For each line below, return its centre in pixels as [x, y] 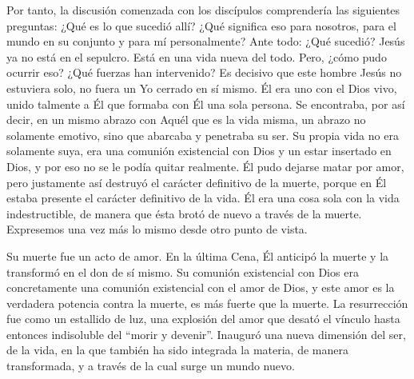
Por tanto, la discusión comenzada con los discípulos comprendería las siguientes [203, 10]
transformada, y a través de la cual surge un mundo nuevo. [151, 366]
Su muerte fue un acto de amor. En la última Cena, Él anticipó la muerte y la [198, 255]
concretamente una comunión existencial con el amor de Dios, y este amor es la [201, 287]
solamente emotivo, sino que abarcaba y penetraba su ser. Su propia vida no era [203, 135]
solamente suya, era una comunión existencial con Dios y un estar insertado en [199, 151]
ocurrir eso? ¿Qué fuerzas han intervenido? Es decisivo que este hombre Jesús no [204, 72]
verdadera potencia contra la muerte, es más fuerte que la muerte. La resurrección [207, 303]
